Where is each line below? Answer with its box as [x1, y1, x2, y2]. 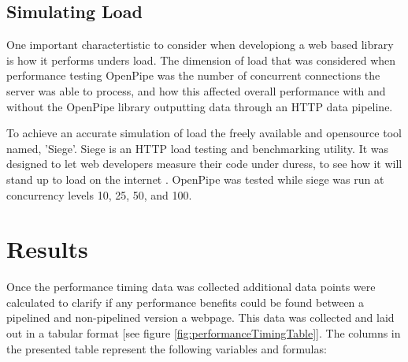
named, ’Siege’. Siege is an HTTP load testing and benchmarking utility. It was [6, 140, 389, 156]
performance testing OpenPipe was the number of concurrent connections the [6, 67, 380, 84]
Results [6, 233, 88, 265]
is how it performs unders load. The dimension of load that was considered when [6, 51, 396, 68]
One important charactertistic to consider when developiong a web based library [6, 36, 394, 53]
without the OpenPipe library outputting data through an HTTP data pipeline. [6, 98, 393, 114]
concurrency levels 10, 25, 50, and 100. [6, 186, 192, 203]
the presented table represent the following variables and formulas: [6, 340, 327, 356]
